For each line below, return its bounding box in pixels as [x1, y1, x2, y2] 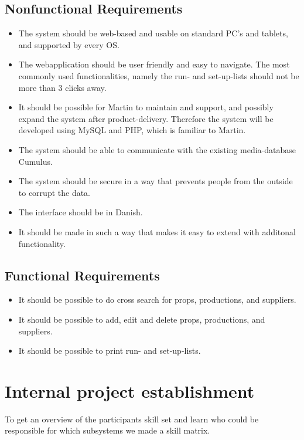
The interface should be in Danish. [18, 206, 143, 218]
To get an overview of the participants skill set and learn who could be [5, 412, 259, 425]
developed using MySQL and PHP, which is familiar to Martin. [18, 124, 246, 136]
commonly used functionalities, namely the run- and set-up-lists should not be [18, 69, 299, 82]
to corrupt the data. [18, 186, 91, 198]
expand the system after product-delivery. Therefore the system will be [18, 112, 274, 124]
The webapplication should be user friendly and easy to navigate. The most [18, 58, 290, 70]
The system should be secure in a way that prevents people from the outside [18, 175, 293, 187]
